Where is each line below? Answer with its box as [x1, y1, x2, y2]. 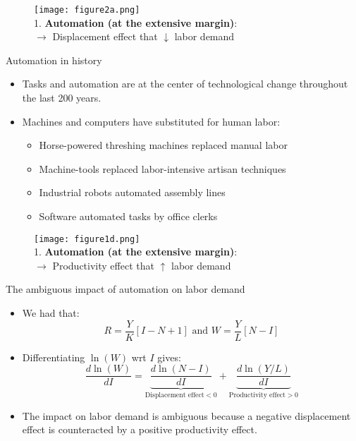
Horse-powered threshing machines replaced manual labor [39, 138, 288, 152]
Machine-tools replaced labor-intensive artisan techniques [39, 161, 286, 176]
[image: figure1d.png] [34, 234, 140, 244]
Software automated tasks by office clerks [39, 209, 218, 223]
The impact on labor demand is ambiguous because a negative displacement [22, 408, 351, 423]
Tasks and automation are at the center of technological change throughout [22, 76, 348, 91]
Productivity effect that [52, 258, 154, 272]
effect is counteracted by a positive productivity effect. [22, 422, 257, 437]
